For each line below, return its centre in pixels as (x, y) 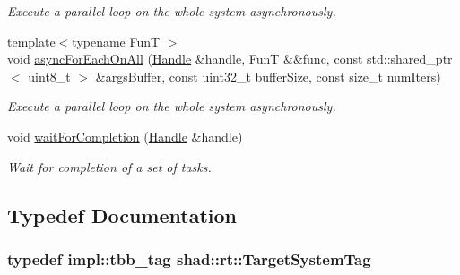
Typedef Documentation (122, 215)
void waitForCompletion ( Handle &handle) (125, 136)
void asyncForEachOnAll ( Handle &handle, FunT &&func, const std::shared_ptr (230, 59)
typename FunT (116, 41)
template (31, 41)
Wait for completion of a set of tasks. (109, 166)
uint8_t (49, 76)
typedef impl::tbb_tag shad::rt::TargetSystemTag (189, 258)
